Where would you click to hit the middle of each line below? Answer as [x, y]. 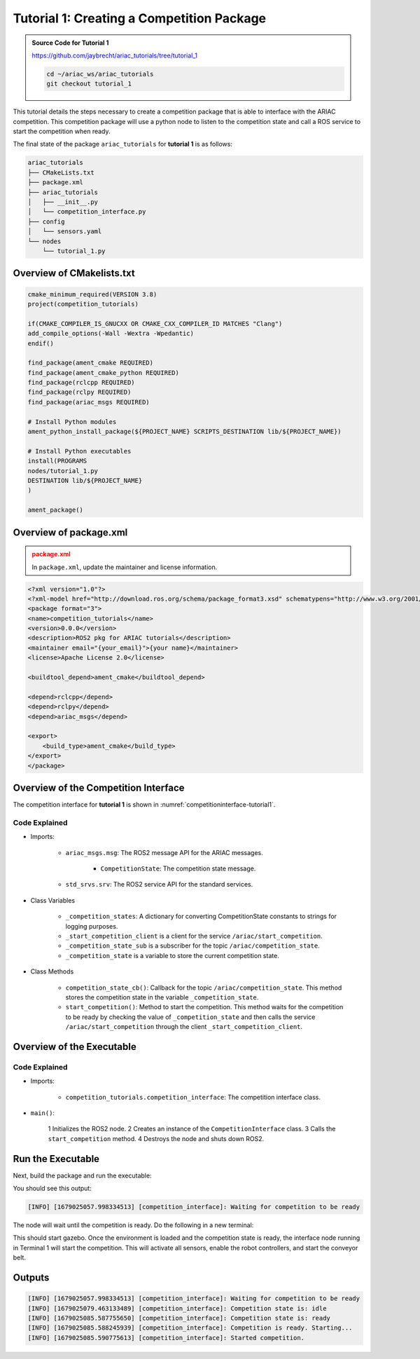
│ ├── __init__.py [63, 202]
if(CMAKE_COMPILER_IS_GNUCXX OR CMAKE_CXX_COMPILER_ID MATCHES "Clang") [155, 323]
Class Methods [52, 971]
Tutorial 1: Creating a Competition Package [140, 18]
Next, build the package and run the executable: [82, 1175]
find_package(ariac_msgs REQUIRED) [89, 402]
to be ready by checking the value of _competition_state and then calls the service [190, 1017]
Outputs [31, 1278]
